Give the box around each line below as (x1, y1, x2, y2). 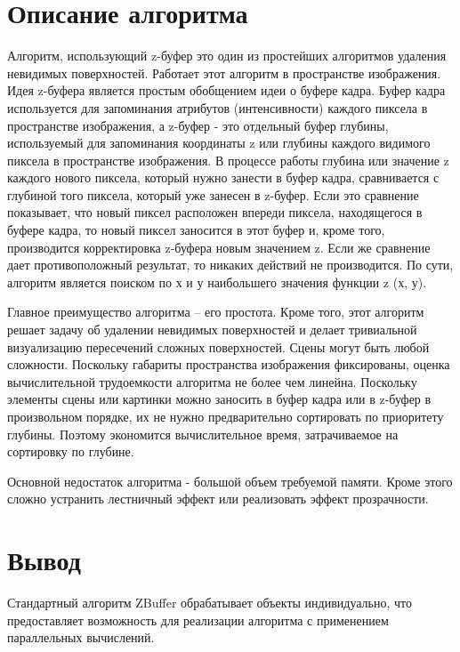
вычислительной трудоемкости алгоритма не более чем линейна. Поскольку (7, 372, 417, 390)
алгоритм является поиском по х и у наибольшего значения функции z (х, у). (7, 272, 427, 291)
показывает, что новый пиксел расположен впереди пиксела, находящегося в (7, 203, 423, 221)
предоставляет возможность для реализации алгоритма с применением (7, 610, 389, 629)
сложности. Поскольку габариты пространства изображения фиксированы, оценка (7, 355, 450, 374)
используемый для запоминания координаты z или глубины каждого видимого (7, 133, 431, 152)
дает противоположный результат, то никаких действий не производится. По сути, (7, 255, 454, 274)
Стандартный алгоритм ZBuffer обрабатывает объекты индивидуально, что (7, 593, 412, 612)
